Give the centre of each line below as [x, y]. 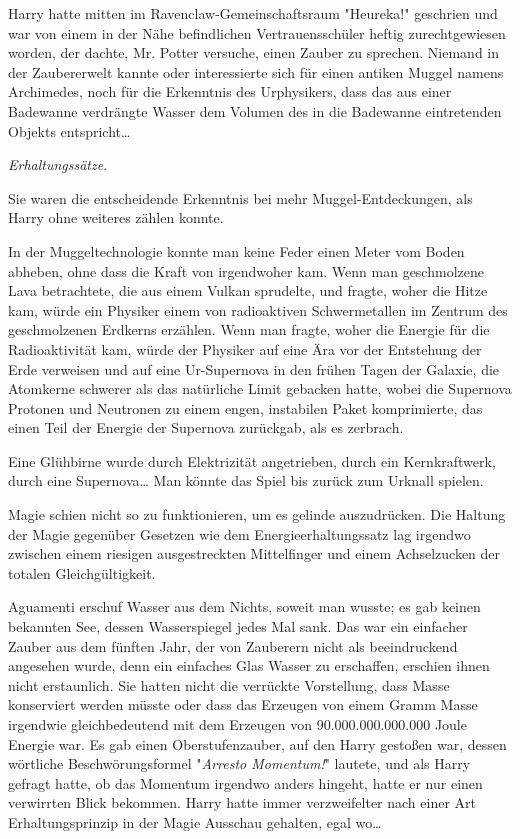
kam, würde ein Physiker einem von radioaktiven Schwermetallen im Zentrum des [258, 309]
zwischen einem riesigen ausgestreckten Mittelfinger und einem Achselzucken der [254, 553]
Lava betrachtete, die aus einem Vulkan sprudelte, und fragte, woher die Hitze [248, 290]
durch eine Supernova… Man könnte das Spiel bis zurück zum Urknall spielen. [246, 480]
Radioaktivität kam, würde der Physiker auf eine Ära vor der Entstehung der [245, 348]
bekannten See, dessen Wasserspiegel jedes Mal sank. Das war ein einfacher [238, 626]
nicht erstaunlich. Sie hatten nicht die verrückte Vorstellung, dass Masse [229, 684]
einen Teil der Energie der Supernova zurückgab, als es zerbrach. [206, 427]
